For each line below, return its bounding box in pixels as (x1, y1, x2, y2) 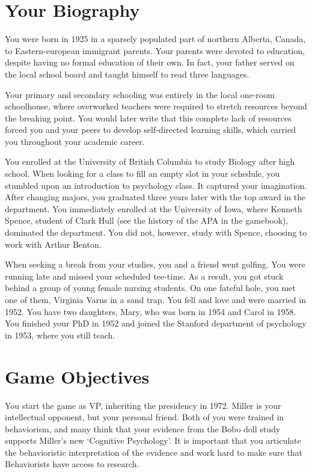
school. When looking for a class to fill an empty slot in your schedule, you (5, 167, 280, 180)
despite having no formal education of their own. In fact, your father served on (5, 56, 295, 69)
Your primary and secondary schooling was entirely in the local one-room (5, 88, 275, 100)
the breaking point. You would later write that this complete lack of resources (5, 111, 292, 124)
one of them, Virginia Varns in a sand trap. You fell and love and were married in (5, 293, 306, 305)
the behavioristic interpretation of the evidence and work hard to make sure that (5, 446, 303, 458)
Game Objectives (5, 364, 150, 388)
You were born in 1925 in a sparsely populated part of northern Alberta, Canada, (5, 32, 306, 45)
